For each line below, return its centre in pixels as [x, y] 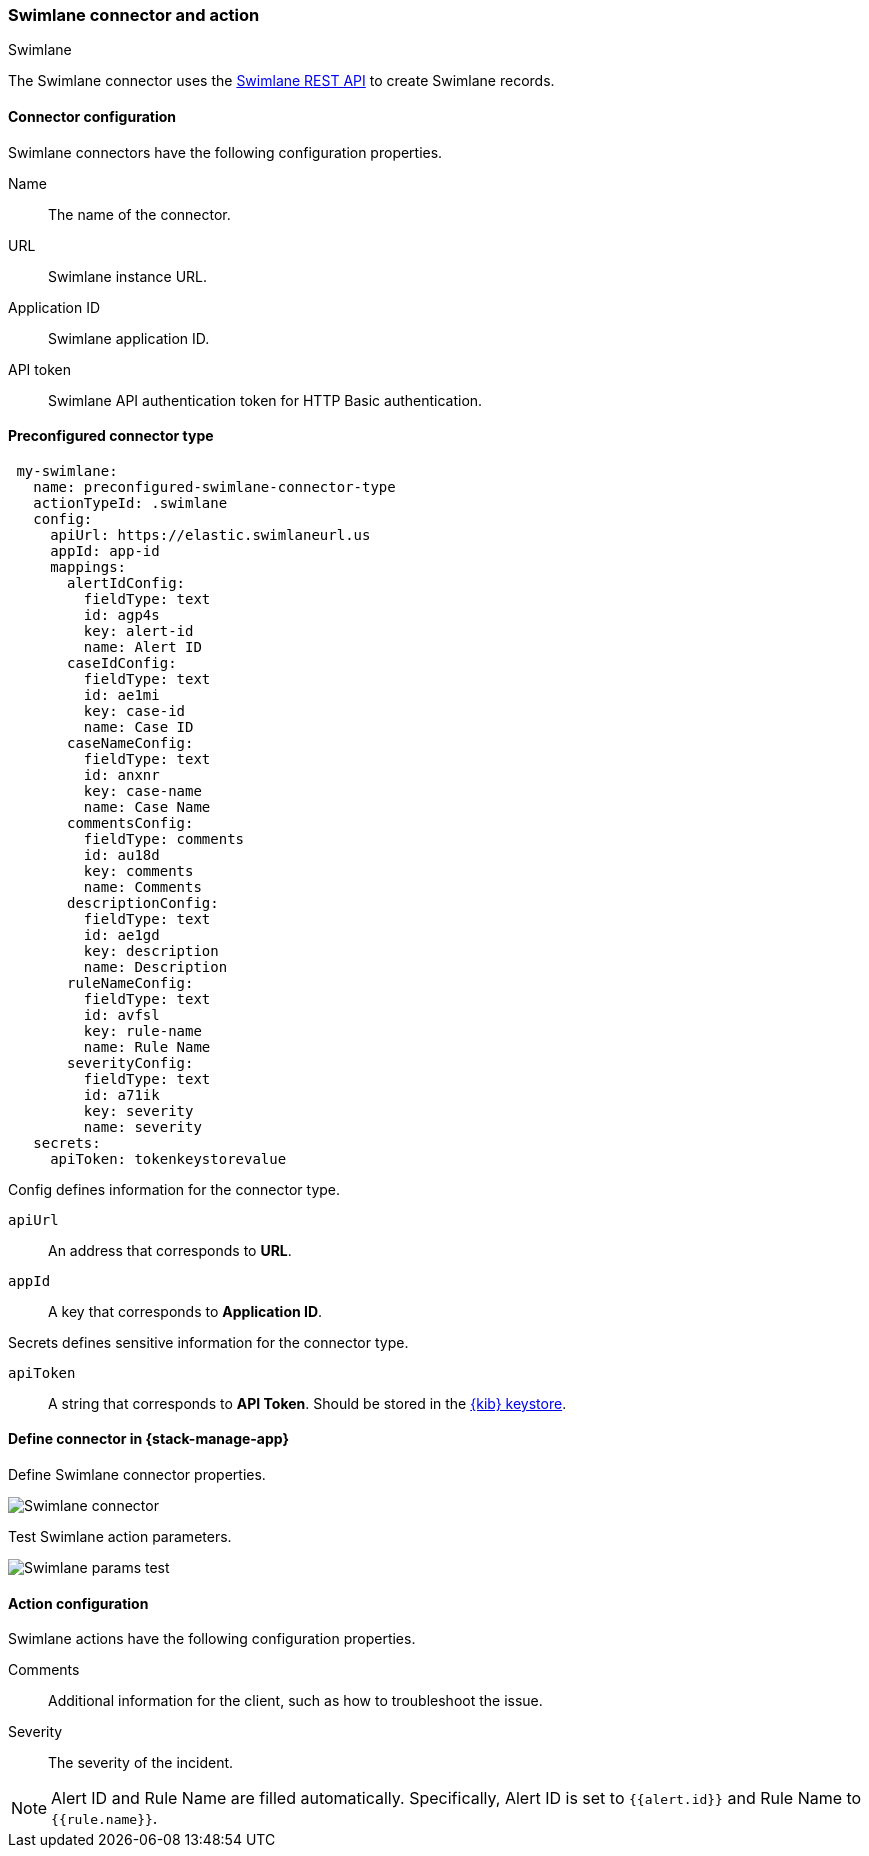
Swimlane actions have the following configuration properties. [212, 1639]
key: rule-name [142, 1030]
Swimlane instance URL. [128, 276]
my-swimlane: [67, 470]
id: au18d [121, 854]
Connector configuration [92, 116]
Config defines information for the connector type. [174, 1189]
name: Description [155, 966]
